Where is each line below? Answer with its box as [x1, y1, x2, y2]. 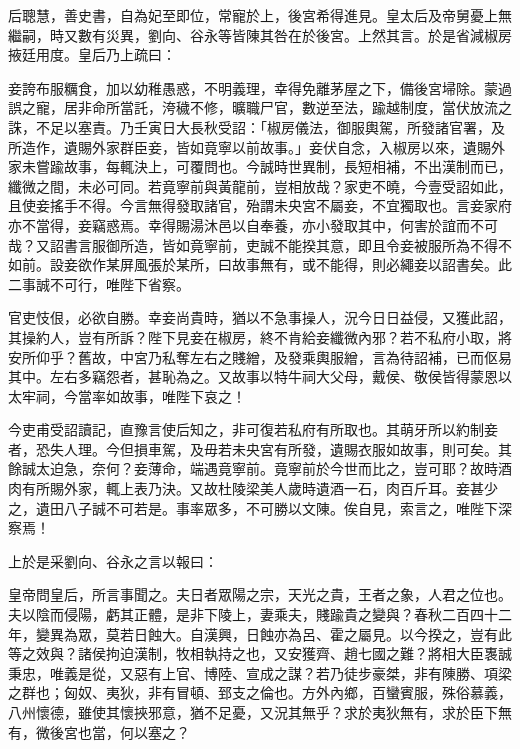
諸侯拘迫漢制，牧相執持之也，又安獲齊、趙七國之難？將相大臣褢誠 [77, 643, 512, 664]
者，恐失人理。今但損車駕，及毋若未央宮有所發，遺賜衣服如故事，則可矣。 [8, 438, 498, 459]
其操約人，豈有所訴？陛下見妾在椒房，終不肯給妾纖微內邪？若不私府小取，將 [8, 326, 512, 347]
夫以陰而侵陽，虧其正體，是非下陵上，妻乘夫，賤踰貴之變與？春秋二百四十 [8, 604, 498, 625]
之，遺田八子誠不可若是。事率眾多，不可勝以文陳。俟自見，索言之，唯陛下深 [8, 497, 512, 518]
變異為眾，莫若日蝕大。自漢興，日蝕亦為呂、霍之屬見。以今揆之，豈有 [35, 623, 498, 644]
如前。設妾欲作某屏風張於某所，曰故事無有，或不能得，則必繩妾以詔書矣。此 [8, 254, 512, 275]
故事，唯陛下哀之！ [119, 385, 246, 406]
